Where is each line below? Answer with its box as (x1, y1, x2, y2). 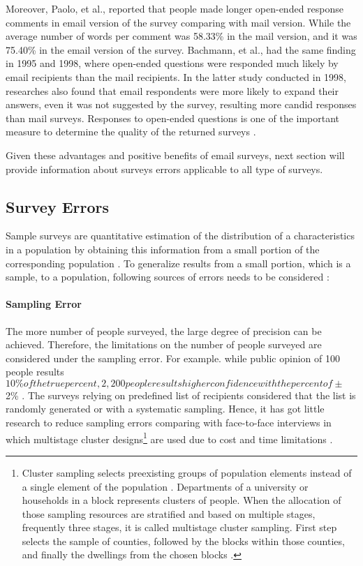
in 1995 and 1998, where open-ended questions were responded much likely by (6, 56, 339, 70)
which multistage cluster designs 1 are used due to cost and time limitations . (6, 429, 333, 446)
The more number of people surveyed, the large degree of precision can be (6, 323, 322, 338)
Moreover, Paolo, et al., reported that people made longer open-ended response (6, 1, 343, 15)
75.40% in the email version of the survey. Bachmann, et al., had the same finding (6, 42, 356, 57)
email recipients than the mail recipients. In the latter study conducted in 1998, (6, 69, 347, 84)
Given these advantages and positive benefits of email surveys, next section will (6, 147, 345, 162)
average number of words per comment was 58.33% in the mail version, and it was (6, 29, 357, 43)
